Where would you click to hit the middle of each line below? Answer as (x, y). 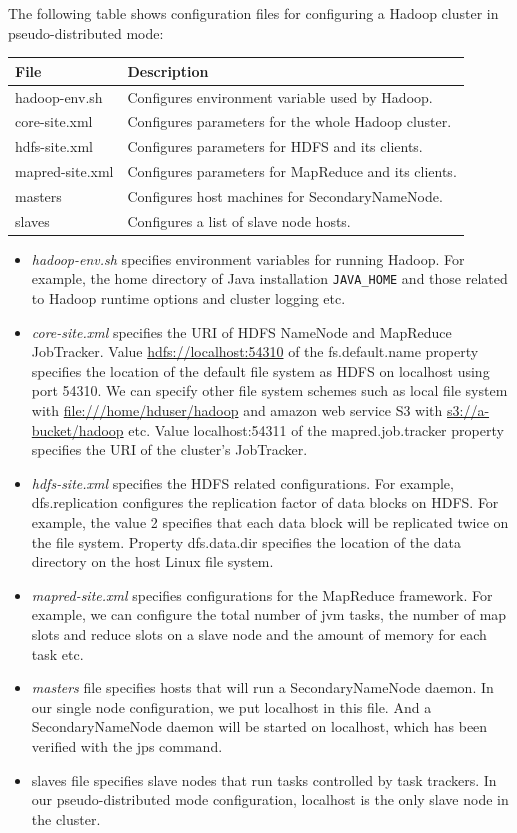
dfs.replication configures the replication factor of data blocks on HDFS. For (265, 502)
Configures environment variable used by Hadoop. (280, 96)
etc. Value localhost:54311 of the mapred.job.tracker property (316, 429)
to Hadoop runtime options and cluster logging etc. (188, 298)
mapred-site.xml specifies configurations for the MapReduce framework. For (262, 594)
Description (168, 70)
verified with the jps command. (127, 745)
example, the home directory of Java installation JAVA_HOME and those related (269, 278)
